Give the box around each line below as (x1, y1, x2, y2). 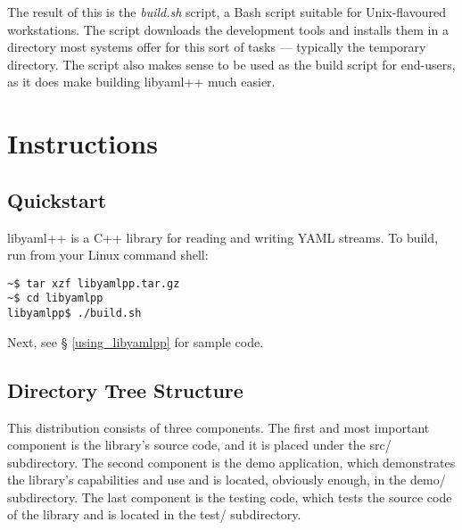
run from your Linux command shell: (7, 245, 209, 264)
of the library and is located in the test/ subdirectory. (7, 505, 301, 524)
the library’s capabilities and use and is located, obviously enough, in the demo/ (7, 470, 446, 489)
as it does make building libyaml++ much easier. (7, 72, 276, 91)
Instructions (7, 125, 158, 161)
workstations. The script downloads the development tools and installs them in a (7, 20, 449, 38)
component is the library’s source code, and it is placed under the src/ (7, 435, 392, 454)
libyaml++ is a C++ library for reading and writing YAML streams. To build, (7, 228, 438, 246)
